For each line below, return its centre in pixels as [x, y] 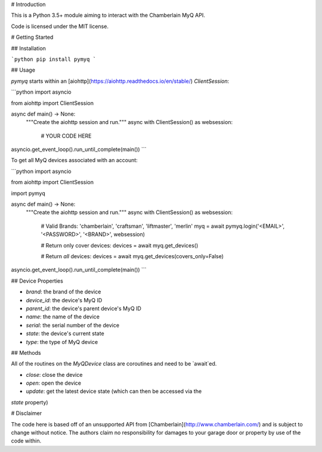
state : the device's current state [65, 333]
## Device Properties [37, 281]
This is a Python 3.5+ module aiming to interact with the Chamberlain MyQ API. [108, 16]
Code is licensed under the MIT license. [60, 26]
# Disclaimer [27, 413]
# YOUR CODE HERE [66, 136]
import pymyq [28, 193]
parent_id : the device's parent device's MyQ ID [83, 308]
